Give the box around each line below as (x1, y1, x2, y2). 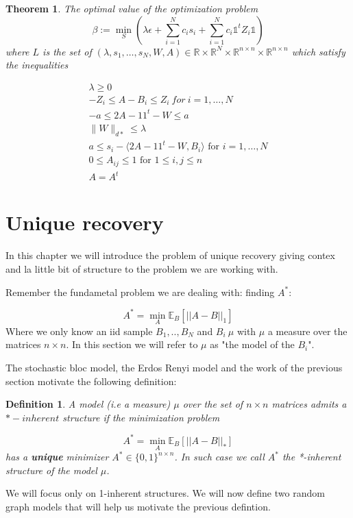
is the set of (42, 44, 92, 58)
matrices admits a (271, 397, 347, 411)
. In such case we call (174, 449, 265, 464)
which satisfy (291, 44, 345, 58)
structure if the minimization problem (62, 410, 220, 424)
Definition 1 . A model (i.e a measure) (5, 397, 171, 411)
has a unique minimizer (5, 449, 109, 464)
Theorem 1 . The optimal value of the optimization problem (5, 1, 258, 15)
